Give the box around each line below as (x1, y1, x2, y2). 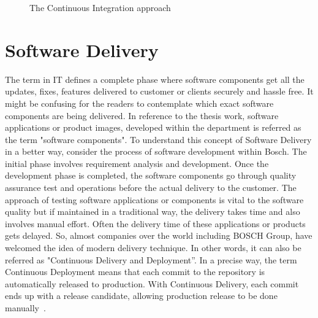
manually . (5, 301, 46, 314)
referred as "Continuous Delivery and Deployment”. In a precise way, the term (5, 253, 297, 266)
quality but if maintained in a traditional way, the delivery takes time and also (5, 205, 300, 218)
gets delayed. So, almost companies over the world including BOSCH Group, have (5, 229, 312, 242)
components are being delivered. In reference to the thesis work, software (5, 109, 279, 122)
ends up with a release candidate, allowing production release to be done (5, 289, 278, 302)
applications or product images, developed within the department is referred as (5, 121, 301, 134)
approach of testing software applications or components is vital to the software (5, 193, 304, 206)
